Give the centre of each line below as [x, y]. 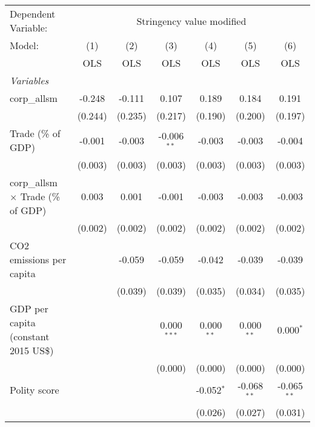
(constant [30, 336]
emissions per [38, 259]
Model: [25, 45]
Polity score [35, 390]
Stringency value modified [191, 21]
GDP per [29, 308]
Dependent [33, 14]
